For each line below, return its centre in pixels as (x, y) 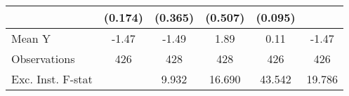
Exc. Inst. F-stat (52, 79)
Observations (43, 59)
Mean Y (31, 38)
